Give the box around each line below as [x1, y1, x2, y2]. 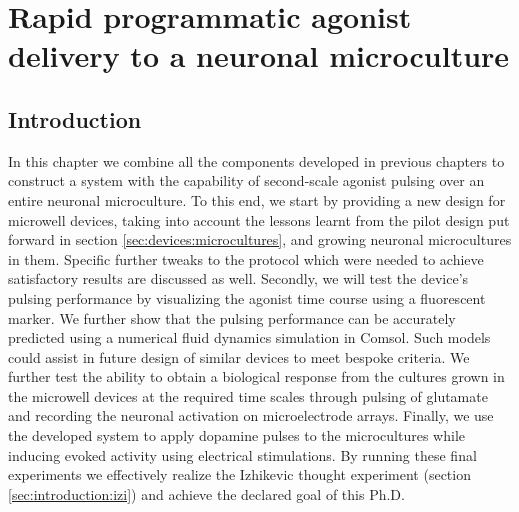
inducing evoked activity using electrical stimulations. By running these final [8, 444, 477, 465]
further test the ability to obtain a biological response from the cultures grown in [8, 366, 505, 387]
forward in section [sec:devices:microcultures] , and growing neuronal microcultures [8, 229, 512, 250]
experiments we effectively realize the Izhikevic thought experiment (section [8, 464, 471, 485]
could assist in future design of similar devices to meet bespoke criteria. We [8, 346, 470, 367]
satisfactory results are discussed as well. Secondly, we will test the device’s [8, 268, 469, 289]
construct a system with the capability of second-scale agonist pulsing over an [8, 170, 485, 191]
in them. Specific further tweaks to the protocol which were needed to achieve [8, 248, 484, 269]
